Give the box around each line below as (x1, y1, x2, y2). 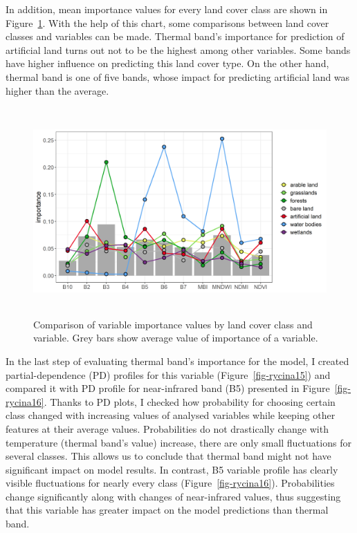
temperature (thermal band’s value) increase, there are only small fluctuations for (6, 435, 351, 449)
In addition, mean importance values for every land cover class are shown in (6, 2, 328, 16)
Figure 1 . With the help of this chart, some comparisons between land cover (6, 15, 329, 30)
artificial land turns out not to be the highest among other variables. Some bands (6, 42, 351, 57)
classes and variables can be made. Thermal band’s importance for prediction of (6, 29, 345, 44)
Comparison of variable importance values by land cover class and (33, 317, 313, 331)
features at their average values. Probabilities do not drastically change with (6, 421, 329, 436)
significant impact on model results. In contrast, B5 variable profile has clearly (6, 462, 338, 476)
